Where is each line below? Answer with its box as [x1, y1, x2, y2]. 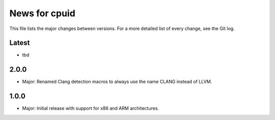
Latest [9, 39, 30, 47]
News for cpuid [9, 8, 76, 19]
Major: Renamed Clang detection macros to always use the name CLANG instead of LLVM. [22, 79, 212, 85]
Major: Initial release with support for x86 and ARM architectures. [22, 105, 159, 111]
